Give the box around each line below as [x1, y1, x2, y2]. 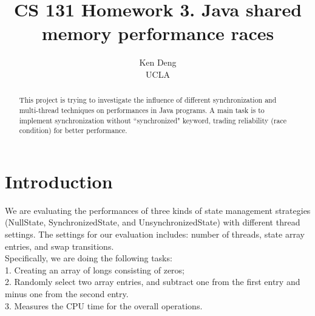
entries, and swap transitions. [5, 239, 114, 252]
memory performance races [41, 21, 274, 46]
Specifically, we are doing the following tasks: [5, 252, 172, 264]
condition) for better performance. [19, 125, 127, 136]
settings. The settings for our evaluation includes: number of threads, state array [5, 228, 305, 241]
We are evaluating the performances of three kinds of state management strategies [5, 204, 311, 216]
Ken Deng [139, 56, 177, 69]
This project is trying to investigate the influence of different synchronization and [19, 95, 277, 105]
